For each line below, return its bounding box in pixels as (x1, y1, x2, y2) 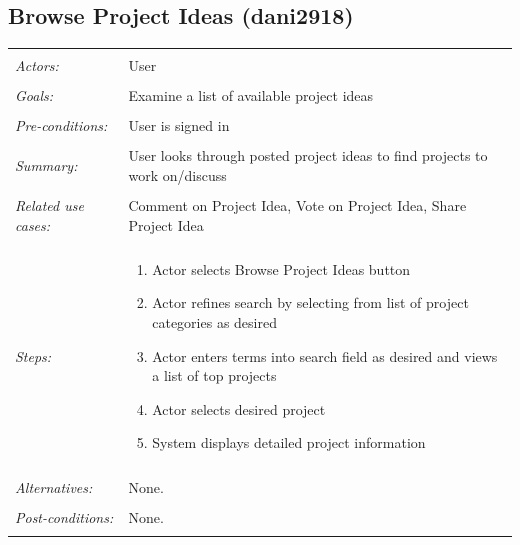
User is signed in (128, 115, 230, 136)
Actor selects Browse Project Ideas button (152, 258, 411, 279)
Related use (15, 195, 84, 216)
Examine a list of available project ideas (128, 85, 374, 106)
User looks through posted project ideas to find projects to (128, 145, 488, 166)
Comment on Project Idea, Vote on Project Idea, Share (128, 195, 467, 216)
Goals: (15, 85, 54, 106)
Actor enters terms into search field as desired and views (152, 345, 498, 366)
